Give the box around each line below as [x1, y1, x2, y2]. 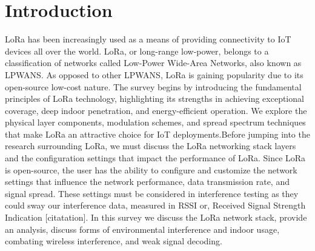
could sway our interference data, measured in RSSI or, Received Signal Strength [5, 199, 306, 212]
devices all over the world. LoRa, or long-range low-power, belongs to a [5, 44, 269, 57]
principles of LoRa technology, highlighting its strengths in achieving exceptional [5, 92, 304, 105]
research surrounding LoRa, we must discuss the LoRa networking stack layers [5, 139, 296, 152]
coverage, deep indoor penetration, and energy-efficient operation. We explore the [5, 104, 307, 116]
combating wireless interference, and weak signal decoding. [5, 235, 222, 247]
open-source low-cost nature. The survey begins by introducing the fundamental [5, 80, 302, 93]
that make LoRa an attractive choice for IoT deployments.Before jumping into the [5, 127, 310, 140]
